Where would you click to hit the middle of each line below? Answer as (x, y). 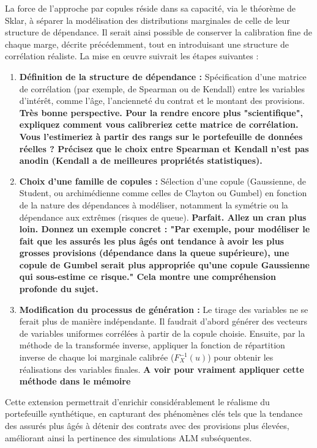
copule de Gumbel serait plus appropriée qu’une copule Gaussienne (164, 264)
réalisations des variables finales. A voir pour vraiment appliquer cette (162, 369)
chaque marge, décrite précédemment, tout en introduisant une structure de (147, 44)
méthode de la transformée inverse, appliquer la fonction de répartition (152, 345)
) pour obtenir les (241, 357)
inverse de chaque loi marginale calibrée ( (97, 357)
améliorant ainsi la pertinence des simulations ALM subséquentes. (129, 437)
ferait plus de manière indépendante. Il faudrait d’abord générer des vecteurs (163, 321)
